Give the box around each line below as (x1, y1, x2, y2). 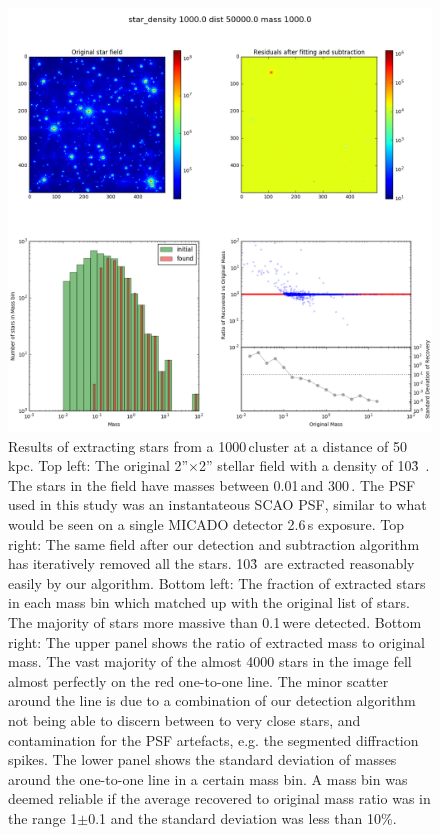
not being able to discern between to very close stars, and (8, 709, 361, 730)
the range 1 (8, 807, 78, 828)
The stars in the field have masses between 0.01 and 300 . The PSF (8, 474, 416, 495)
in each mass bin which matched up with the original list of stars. (8, 592, 410, 613)
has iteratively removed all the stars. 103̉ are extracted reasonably (8, 553, 415, 574)
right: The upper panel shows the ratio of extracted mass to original (8, 631, 426, 652)
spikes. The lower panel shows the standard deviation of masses (8, 749, 397, 770)
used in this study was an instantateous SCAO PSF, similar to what (8, 494, 427, 515)
